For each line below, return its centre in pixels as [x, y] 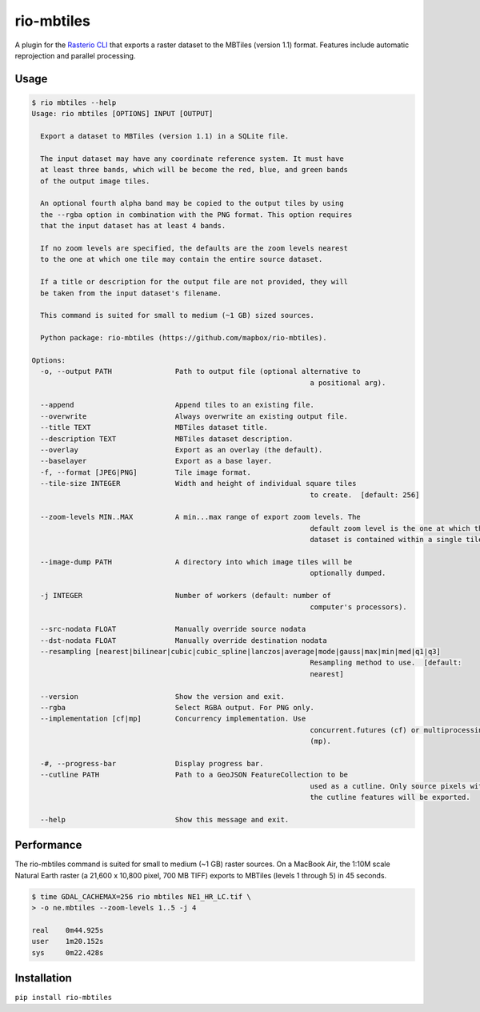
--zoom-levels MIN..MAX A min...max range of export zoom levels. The [201, 517]
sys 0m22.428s [68, 952]
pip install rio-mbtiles [63, 998]
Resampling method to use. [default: [386, 663]
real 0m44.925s [68, 930]
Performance [48, 845]
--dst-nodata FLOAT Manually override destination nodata [184, 640]
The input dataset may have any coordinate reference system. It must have [192, 159]
